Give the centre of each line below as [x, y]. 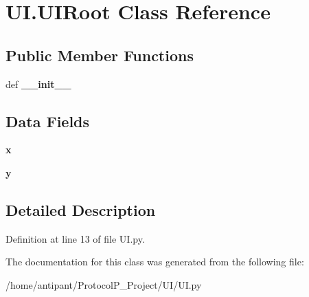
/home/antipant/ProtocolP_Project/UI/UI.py [104, 284]
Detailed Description [81, 209]
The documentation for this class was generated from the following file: [155, 262]
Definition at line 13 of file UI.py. [75, 238]
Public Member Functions [100, 55]
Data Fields [48, 121]
